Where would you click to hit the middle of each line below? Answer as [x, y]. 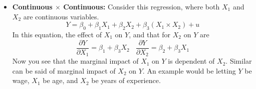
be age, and [60, 80]
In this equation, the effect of [57, 34]
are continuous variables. [61, 16]
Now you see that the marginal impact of [75, 61]
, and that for [150, 34]
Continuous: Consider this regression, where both [142, 6]
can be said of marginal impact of [64, 70]
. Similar [239, 61]
